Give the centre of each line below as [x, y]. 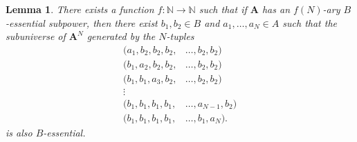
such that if [223, 9]
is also [19, 132]
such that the [310, 22]
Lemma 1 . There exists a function [80, 9]
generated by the [121, 36]
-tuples [180, 36]
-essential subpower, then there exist [82, 22]
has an [276, 9]
